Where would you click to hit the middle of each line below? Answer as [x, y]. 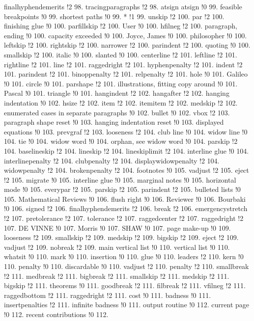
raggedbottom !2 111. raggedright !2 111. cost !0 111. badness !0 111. [108, 295]
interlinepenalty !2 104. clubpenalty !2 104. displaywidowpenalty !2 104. [112, 160]
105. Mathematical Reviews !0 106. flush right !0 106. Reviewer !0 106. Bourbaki [125, 199]
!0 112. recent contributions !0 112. [56, 314]
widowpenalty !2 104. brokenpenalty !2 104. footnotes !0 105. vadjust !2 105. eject [127, 170]
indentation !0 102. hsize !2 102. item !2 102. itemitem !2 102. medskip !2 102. [121, 102]
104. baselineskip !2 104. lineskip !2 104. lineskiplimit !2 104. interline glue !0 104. [127, 150]
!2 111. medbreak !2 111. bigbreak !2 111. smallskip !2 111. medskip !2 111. [117, 276]
